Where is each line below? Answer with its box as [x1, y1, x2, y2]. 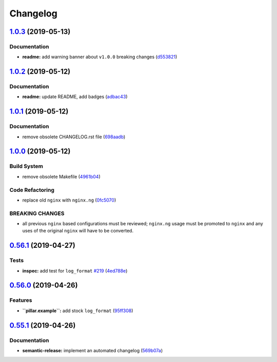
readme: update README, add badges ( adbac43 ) [22, 94, 128, 100]
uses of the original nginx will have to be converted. [22, 228, 133, 234]
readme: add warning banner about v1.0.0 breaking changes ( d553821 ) [22, 54, 177, 60]
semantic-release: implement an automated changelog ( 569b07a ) [22, 347, 163, 353]
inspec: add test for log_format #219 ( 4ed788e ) [22, 267, 128, 274]
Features [9, 297, 32, 304]
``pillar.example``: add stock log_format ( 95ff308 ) [22, 307, 133, 314]
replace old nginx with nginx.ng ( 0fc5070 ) [22, 197, 116, 203]
